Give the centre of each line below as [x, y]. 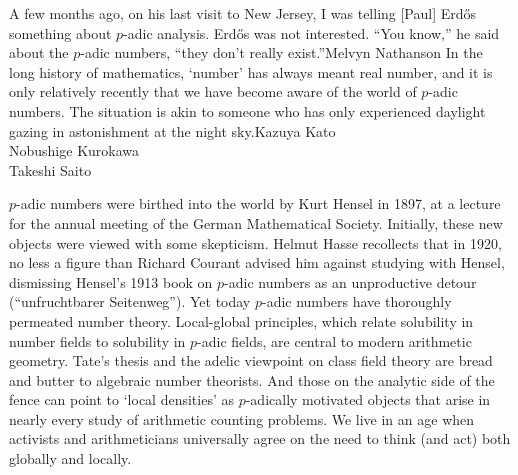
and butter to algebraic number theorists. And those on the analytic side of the [252, 379]
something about [60, 32]
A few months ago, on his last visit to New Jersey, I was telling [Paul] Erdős [243, 13]
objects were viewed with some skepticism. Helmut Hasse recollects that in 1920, [255, 242]
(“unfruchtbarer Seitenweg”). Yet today [130, 301]
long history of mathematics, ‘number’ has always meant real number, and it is [251, 71]
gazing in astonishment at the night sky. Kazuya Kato [172, 130]
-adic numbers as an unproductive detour [350, 281]
